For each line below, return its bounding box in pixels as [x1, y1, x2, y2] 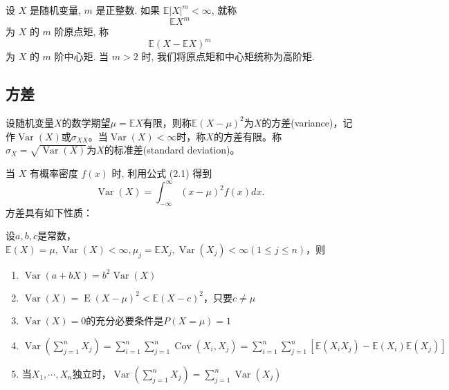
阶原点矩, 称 [54, 24, 109, 39]
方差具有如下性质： [6, 205, 93, 219]
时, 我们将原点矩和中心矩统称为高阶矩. [141, 49, 315, 64]
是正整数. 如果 [95, 3, 160, 17]
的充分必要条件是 [86, 313, 164, 328]
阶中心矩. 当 [54, 49, 109, 64]
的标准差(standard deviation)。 [104, 142, 240, 157]
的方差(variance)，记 [262, 115, 353, 129]
